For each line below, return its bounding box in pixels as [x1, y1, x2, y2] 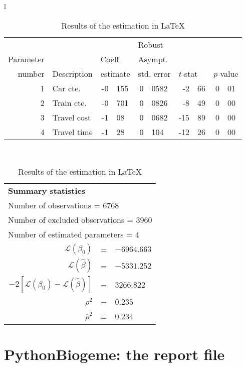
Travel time [52, 126, 93, 138]
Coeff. [100, 53, 121, 65]
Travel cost [52, 111, 91, 123]
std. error [138, 67, 171, 79]
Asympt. [138, 53, 168, 65]
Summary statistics [8, 185, 86, 197]
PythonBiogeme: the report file [4, 344, 225, 364]
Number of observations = [8, 199, 100, 211]
